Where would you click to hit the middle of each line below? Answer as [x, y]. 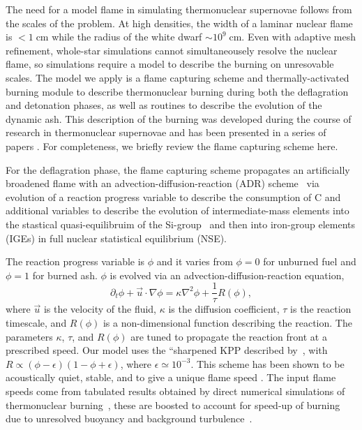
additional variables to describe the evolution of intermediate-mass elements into [178, 210]
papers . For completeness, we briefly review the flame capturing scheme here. [172, 146]
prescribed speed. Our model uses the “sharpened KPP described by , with [167, 350]
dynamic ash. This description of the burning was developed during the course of [179, 118]
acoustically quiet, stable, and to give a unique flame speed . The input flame [171, 377]
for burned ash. [65, 275]
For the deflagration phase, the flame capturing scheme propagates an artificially [178, 169]
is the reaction [321, 309]
